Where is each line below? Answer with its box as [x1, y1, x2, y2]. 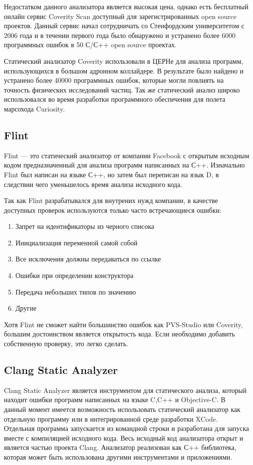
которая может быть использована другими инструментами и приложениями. [4, 452, 233, 462]
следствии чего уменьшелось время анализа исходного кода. [4, 179, 182, 189]
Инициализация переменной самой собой [15, 237, 138, 247]
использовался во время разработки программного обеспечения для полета [4, 94, 226, 104]
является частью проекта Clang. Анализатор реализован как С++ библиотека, [4, 442, 236, 452]
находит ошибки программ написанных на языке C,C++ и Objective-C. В [4, 394, 226, 405]
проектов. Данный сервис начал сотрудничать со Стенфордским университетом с [4, 20, 245, 31]
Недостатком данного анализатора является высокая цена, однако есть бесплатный [4, 1, 249, 11]
